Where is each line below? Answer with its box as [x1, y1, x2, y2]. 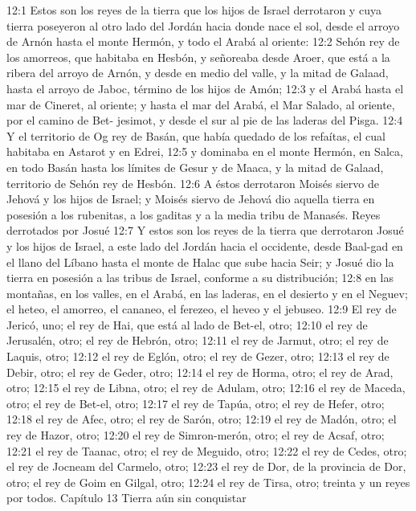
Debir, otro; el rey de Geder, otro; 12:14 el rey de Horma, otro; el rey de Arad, [6, 363, 394, 380]
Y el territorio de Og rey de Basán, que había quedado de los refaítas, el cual [6, 127, 385, 144]
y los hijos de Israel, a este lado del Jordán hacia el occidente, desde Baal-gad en [6, 237, 403, 254]
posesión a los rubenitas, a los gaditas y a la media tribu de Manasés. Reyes [6, 206, 381, 223]
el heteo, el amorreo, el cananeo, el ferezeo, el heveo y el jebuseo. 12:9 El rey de [6, 300, 397, 317]
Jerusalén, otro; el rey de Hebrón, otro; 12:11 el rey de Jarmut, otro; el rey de [6, 332, 389, 349]
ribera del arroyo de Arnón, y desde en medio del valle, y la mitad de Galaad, [6, 64, 389, 81]
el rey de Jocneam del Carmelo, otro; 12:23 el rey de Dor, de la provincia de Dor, [6, 458, 406, 475]
